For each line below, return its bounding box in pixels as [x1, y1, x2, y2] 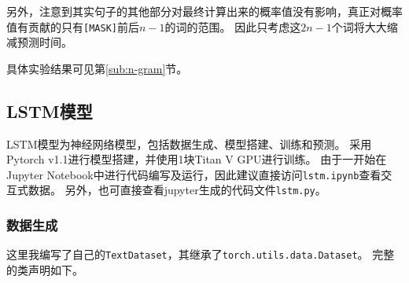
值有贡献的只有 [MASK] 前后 [6, 18, 139, 35]
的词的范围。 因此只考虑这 [164, 18, 301, 35]
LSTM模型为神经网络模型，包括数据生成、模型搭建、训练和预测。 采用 [6, 135, 372, 152]
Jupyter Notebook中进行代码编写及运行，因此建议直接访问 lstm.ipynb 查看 [6, 166, 381, 182]
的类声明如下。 [6, 262, 83, 278]
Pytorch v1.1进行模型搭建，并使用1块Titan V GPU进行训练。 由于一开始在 [6, 151, 387, 167]
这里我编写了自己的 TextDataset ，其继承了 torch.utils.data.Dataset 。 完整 [6, 246, 395, 263]
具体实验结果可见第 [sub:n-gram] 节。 [6, 60, 188, 76]
